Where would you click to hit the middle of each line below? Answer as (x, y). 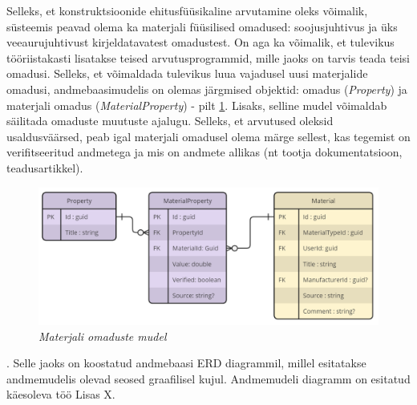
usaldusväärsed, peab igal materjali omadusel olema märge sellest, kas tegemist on (208, 136)
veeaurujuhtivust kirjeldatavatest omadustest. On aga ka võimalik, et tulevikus (200, 42)
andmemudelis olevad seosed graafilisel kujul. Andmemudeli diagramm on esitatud (208, 378)
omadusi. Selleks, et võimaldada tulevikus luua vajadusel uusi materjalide (187, 73)
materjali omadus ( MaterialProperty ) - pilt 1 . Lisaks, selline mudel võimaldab (197, 105)
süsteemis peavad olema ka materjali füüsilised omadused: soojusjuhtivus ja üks (202, 26)
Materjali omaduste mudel (103, 336)
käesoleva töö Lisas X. (61, 394)
